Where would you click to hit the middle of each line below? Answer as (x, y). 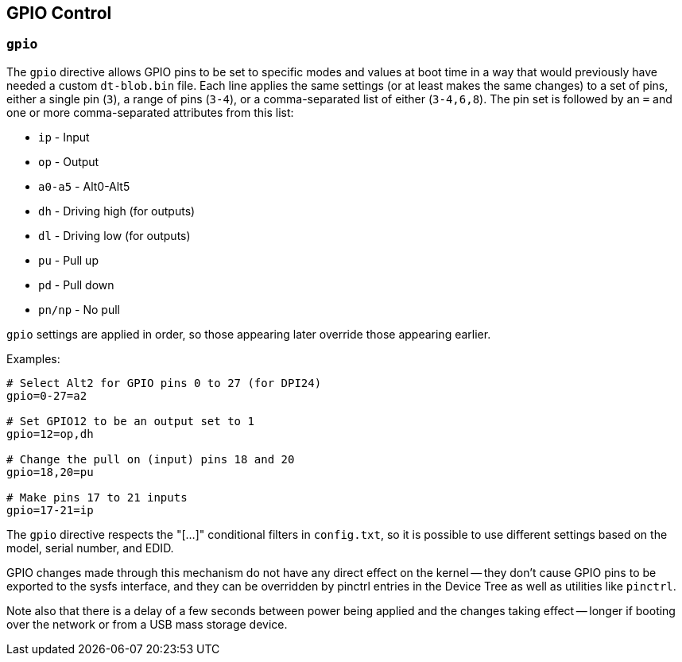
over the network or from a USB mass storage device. (147, 624)
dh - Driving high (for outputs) (117, 211)
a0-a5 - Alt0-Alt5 (84, 186)
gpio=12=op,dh (50, 434)
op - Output (69, 161)
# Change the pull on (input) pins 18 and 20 (151, 459)
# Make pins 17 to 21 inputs (97, 497)
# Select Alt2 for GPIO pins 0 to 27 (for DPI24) (164, 383)
